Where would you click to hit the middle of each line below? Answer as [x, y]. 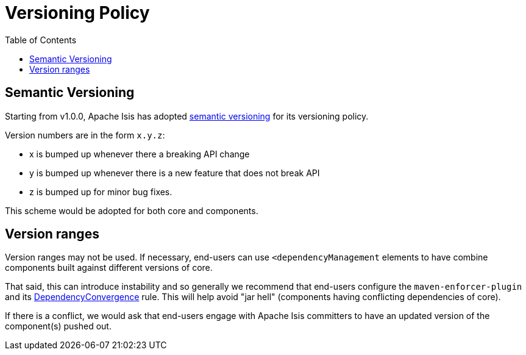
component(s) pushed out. [58, 326]
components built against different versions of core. [109, 268]
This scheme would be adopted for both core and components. [132, 210]
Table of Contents [41, 40]
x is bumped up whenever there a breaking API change [140, 154]
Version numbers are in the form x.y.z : [85, 135]
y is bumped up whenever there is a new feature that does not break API [175, 173]
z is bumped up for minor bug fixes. [101, 192]
